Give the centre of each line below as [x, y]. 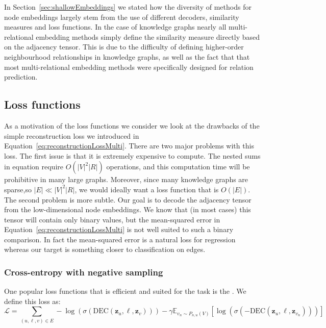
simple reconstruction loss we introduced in [72, 135]
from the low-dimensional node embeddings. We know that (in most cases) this [128, 209]
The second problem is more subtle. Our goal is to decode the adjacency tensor [128, 199]
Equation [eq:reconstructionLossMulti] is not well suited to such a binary [119, 229]
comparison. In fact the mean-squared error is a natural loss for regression [120, 239]
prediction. [21, 77]
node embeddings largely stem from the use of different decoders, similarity [122, 17]
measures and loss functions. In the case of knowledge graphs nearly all [115, 27]
